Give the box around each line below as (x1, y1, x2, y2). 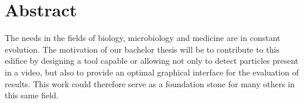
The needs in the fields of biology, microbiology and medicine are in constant (5, 32, 281, 44)
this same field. (5, 89, 59, 101)
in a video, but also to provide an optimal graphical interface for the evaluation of (5, 66, 299, 78)
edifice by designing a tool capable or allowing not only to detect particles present (5, 54, 299, 67)
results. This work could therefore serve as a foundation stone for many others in (5, 77, 295, 90)
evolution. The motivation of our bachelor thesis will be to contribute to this (5, 43, 279, 55)
